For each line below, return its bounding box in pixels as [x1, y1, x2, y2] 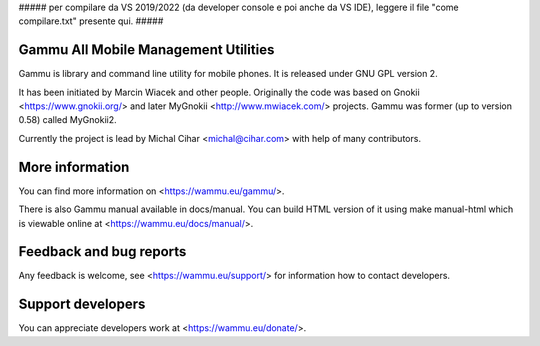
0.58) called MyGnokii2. [18, 114, 117, 126]
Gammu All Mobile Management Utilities [18, 41, 275, 59]
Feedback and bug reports [18, 243, 187, 260]
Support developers [18, 296, 146, 313]
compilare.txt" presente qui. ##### [18, 15, 164, 27]
